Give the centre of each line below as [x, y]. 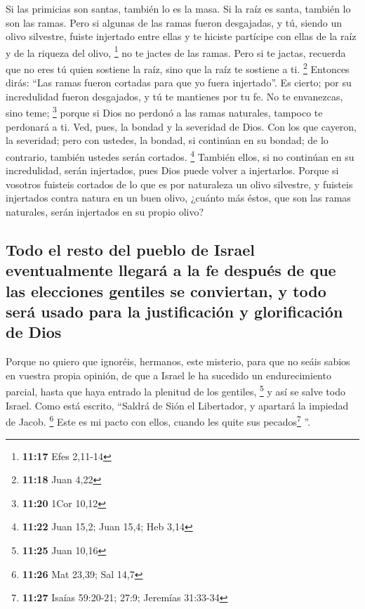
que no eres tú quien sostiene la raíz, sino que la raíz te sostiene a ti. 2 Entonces [178, 68]
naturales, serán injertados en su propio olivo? [105, 211]
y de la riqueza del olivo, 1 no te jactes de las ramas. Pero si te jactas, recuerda [176, 51]
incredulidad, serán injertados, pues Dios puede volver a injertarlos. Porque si [172, 170]
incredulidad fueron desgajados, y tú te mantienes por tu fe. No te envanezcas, [174, 96]
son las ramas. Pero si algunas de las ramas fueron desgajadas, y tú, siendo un [174, 22]
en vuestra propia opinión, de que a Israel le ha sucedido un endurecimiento [168, 375]
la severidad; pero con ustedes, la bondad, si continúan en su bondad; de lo [167, 140]
